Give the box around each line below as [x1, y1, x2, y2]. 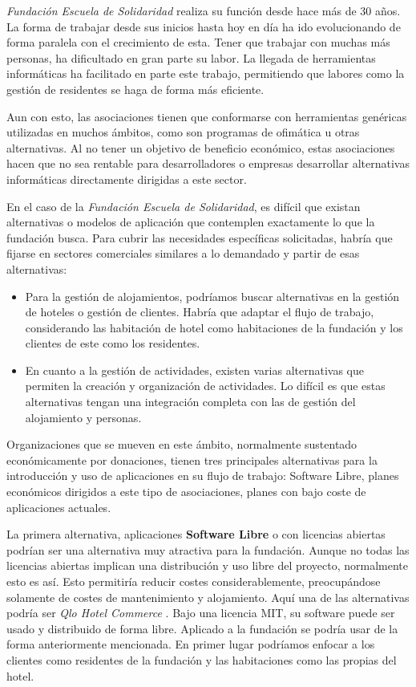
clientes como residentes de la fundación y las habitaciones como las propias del [6, 651, 397, 668]
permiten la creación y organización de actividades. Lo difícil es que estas [25, 377, 386, 394]
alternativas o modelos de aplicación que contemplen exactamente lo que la [6, 213, 375, 230]
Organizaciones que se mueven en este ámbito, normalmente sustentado [6, 436, 357, 453]
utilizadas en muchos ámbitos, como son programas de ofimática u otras [6, 124, 360, 140]
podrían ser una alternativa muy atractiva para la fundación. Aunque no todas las [6, 541, 410, 558]
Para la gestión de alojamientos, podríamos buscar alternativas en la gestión [25, 287, 400, 304]
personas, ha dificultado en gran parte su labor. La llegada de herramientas [6, 49, 376, 66]
